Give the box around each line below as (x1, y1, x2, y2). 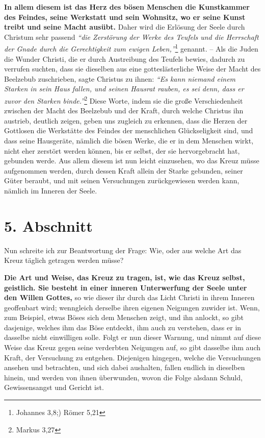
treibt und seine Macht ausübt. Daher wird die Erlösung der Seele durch (4, 21, 245, 32)
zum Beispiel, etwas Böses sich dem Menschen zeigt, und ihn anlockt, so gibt (4, 312, 244, 323)
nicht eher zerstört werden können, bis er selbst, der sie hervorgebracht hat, (4, 145, 240, 156)
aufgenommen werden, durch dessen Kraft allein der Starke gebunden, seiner (4, 165, 243, 176)
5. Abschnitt (4, 215, 93, 236)
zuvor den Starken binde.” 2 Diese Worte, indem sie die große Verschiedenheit (4, 94, 243, 106)
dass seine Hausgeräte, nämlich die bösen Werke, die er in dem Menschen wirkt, (4, 135, 254, 146)
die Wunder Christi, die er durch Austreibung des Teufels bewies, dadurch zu (4, 53, 245, 64)
